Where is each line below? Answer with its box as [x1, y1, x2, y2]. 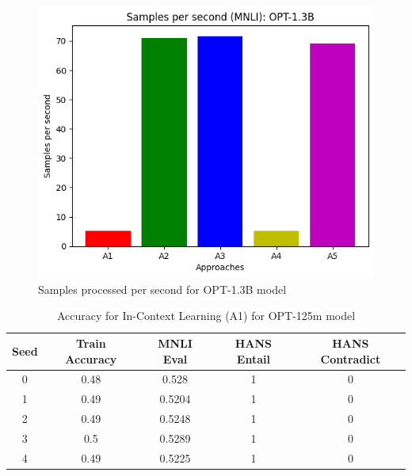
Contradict [320, 350, 381, 367]
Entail [236, 350, 270, 367]
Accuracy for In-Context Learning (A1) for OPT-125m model [56, 307, 356, 324]
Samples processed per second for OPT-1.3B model [38, 280, 287, 297]
